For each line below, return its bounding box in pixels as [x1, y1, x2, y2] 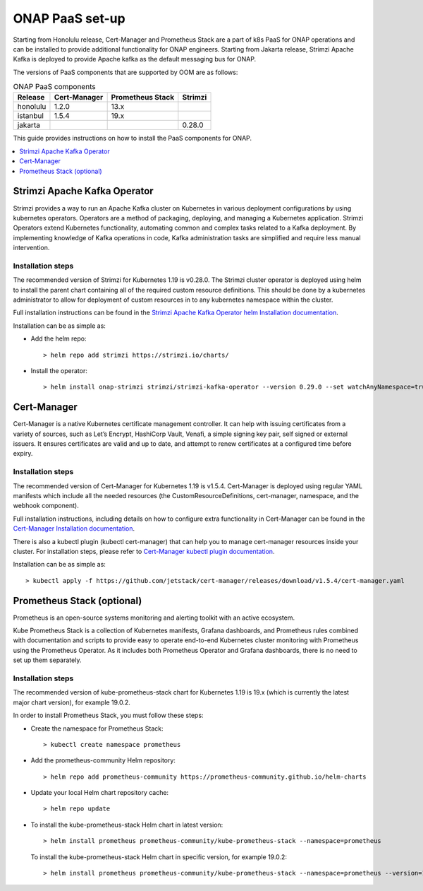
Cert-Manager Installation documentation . [13, 524, 135, 533]
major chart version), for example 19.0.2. [13, 698, 130, 707]
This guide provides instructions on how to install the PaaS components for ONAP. [13, 134, 252, 143]
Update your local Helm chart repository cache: [30, 789, 169, 797]
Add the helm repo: [30, 334, 87, 343]
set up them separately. [13, 656, 82, 664]
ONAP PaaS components [13, 82, 96, 92]
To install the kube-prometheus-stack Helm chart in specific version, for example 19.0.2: [30, 852, 287, 861]
